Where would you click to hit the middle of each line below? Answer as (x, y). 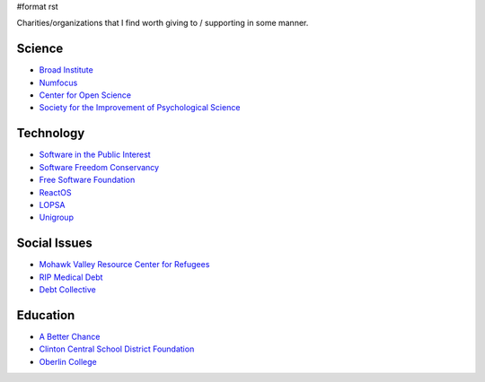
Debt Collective (67, 290)
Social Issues (55, 243)
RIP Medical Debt (71, 277)
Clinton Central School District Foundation (117, 349)
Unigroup (56, 217)
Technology (51, 133)
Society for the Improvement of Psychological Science (140, 108)
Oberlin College (68, 361)
